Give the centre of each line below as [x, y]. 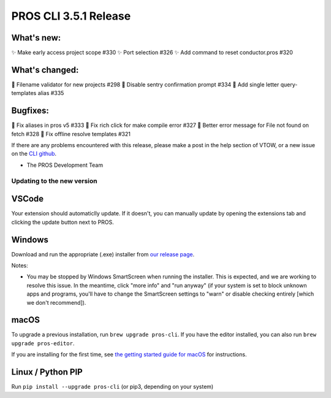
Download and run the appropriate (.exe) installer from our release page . [103, 254]
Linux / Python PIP [47, 372]
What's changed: [45, 70]
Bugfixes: [30, 111]
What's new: [36, 38]
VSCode [28, 199]
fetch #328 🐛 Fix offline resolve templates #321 [71, 134]
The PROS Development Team [65, 165]
